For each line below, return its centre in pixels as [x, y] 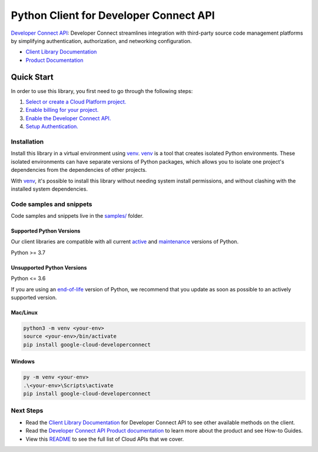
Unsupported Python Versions [49, 267]
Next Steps [27, 411]
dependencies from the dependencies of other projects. [79, 170]
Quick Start [32, 77]
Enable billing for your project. [62, 110]
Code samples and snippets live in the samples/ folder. [77, 216]
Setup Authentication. [52, 127]
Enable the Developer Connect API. [68, 118]
